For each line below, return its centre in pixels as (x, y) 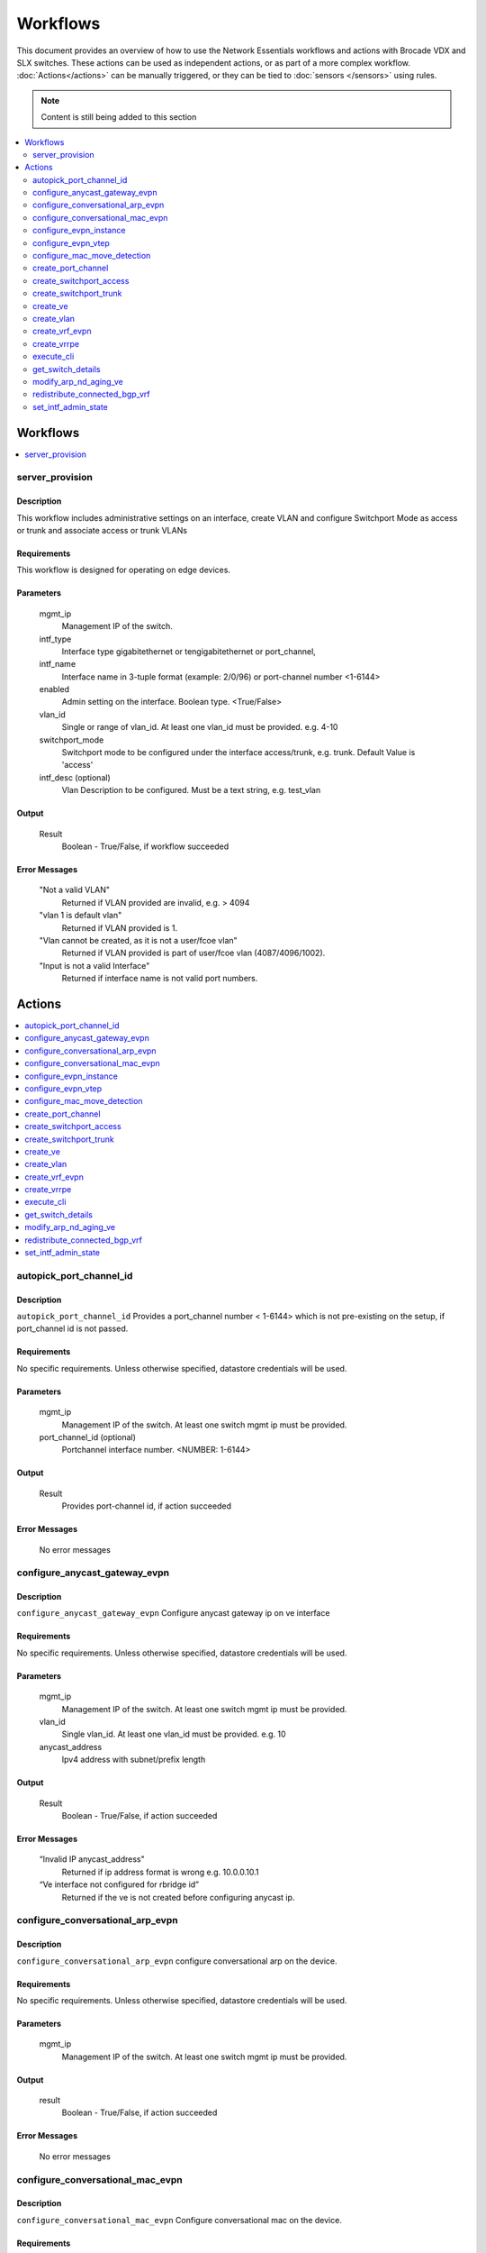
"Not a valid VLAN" (75, 890)
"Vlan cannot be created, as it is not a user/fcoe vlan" (138, 940)
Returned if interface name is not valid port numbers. (160, 979)
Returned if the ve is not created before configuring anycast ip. (178, 1897)
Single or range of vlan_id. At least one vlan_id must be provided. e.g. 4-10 (200, 727)
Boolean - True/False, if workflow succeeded (145, 846)
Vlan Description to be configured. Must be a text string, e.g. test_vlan (191, 790)
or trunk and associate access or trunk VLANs (102, 530)
